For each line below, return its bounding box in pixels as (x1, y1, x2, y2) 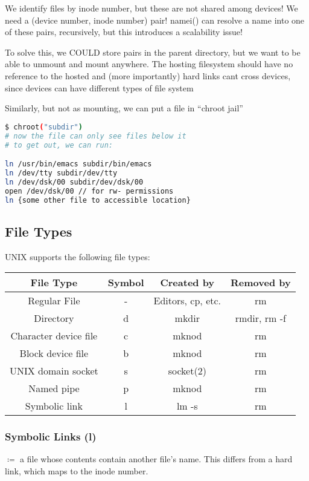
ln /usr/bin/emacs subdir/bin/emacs (5, 160, 152, 169)
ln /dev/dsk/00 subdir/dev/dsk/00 (5, 177, 144, 186)
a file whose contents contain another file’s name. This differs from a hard (20, 453, 293, 465)
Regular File (28, 293, 80, 308)
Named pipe (28, 381, 80, 396)
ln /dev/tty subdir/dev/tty (5, 168, 118, 177)
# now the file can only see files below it (5, 131, 186, 140)
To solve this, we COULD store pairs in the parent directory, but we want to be (5, 45, 301, 58)
